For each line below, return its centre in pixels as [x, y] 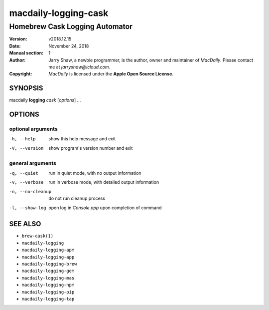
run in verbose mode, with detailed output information [104, 182]
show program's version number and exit [91, 148]
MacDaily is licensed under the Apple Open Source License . [111, 74]
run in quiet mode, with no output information [95, 173]
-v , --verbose [26, 182]
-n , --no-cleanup [30, 191]
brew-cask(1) [38, 236]
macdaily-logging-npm [48, 285]
